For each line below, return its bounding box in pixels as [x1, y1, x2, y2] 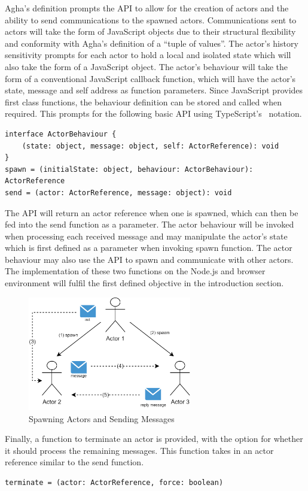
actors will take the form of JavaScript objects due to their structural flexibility [5, 25, 296, 38]
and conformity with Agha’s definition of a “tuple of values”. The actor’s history [5, 37, 298, 49]
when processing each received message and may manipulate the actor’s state [5, 229, 288, 242]
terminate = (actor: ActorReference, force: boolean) [5, 478, 224, 487]
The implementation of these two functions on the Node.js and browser [5, 265, 266, 277]
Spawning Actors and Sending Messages [29, 412, 175, 425]
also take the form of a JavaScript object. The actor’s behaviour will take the [5, 60, 288, 72]
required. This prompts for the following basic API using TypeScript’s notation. [5, 107, 302, 120]
